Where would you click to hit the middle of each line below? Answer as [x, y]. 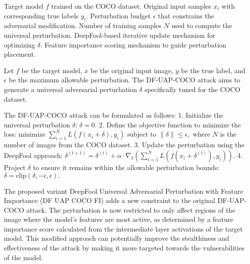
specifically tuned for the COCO [192, 89]
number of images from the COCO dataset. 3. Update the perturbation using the [124, 145]
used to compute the [202, 25]
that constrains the [186, 15]
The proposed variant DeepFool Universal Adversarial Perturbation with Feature [124, 191]
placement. [20, 54]
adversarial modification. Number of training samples [83, 25]
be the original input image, [132, 70]
